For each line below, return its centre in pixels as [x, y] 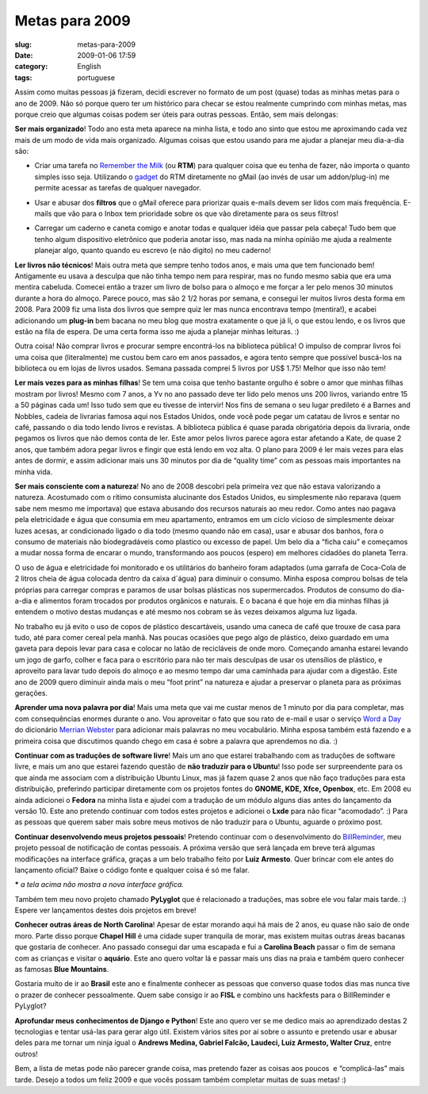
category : [31, 67]
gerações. [31, 693]
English [89, 67]
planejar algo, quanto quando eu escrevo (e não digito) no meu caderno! [153, 251]
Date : [24, 55]
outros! [27, 1054]
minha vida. [34, 471]
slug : [23, 44]
